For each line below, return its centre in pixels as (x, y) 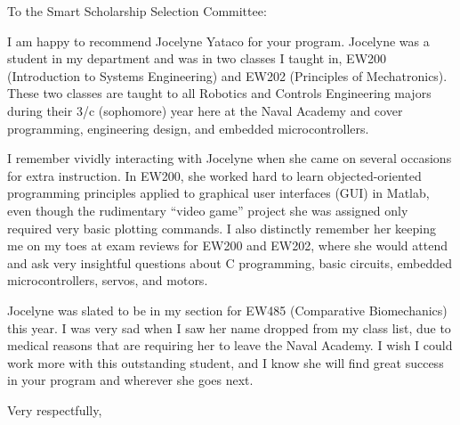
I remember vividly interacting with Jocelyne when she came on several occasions (230, 158)
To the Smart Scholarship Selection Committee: (137, 11)
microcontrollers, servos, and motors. (108, 280)
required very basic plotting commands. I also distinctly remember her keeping (222, 228)
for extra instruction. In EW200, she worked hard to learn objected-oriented (214, 175)
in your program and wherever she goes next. (130, 380)
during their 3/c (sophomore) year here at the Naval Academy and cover (205, 110)
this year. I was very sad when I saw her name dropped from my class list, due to (229, 327)
